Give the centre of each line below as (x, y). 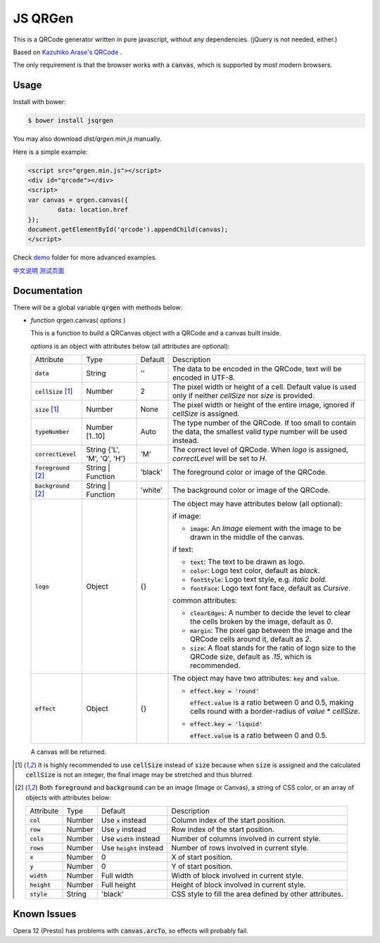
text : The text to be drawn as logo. (248, 562)
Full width (117, 875)
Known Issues (45, 914)
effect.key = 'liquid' (227, 724)
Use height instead (132, 848)
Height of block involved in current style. (239, 885)
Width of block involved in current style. (237, 875)
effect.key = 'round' (225, 692)
